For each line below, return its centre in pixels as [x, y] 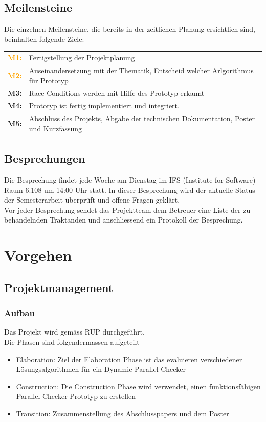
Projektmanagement [59, 287]
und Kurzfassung [56, 128]
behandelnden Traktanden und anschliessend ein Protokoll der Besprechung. [124, 220]
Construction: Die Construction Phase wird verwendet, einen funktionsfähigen [138, 386]
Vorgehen [38, 255]
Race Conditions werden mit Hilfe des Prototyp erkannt [117, 93]
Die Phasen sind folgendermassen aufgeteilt [72, 341]
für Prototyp [49, 80]
